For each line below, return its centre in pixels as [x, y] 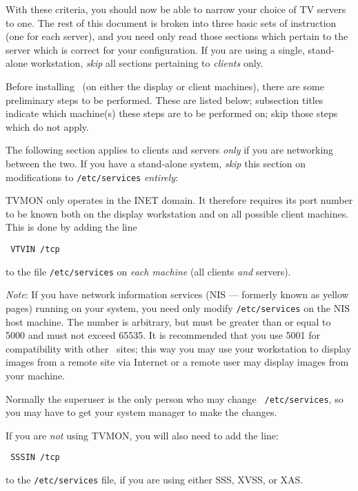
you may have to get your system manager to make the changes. [141, 412]
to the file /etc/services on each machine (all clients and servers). [148, 271]
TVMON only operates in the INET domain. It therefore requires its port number [179, 200]
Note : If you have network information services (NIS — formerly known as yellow [177, 294]
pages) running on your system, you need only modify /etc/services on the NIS [178, 307]
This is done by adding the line [71, 227]
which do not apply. [47, 126]
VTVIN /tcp [35, 249]
